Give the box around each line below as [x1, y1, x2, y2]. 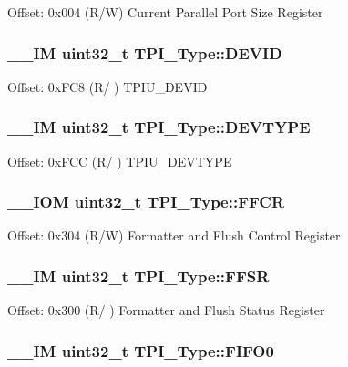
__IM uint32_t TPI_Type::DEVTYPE [7, 116, 311, 138]
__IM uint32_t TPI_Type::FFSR [7, 264, 270, 287]
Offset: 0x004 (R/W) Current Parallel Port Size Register [7, 3, 323, 21]
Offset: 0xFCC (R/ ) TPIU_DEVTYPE [7, 151, 232, 170]
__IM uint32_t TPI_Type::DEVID [7, 41, 282, 64]
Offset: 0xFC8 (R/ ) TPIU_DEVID [7, 76, 208, 96]
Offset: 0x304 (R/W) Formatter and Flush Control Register [7, 226, 341, 245]
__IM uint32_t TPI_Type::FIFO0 [7, 339, 274, 362]
